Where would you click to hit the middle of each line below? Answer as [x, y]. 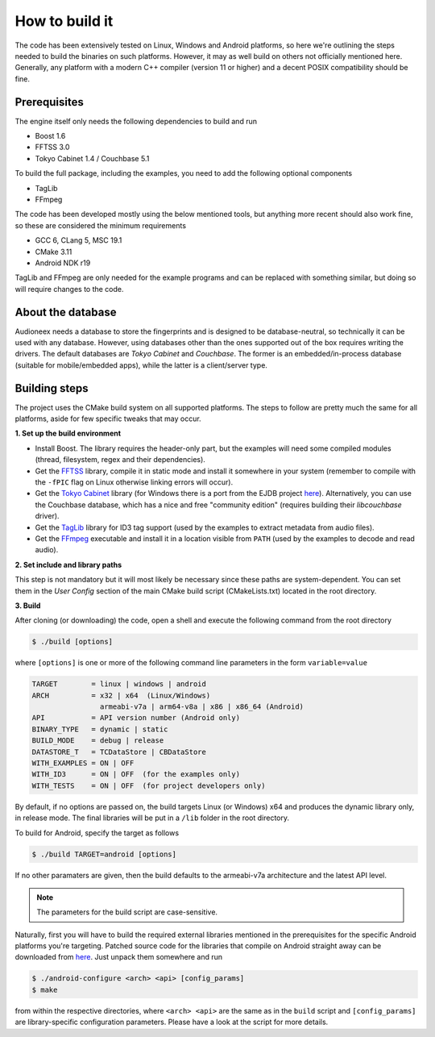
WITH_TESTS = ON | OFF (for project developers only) [149, 785]
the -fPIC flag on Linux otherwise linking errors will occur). [134, 482]
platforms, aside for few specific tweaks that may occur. [108, 419]
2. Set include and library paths [68, 564]
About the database [66, 312]
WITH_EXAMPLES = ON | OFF [83, 763]
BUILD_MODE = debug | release [98, 741]
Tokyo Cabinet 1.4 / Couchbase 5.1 [92, 158]
